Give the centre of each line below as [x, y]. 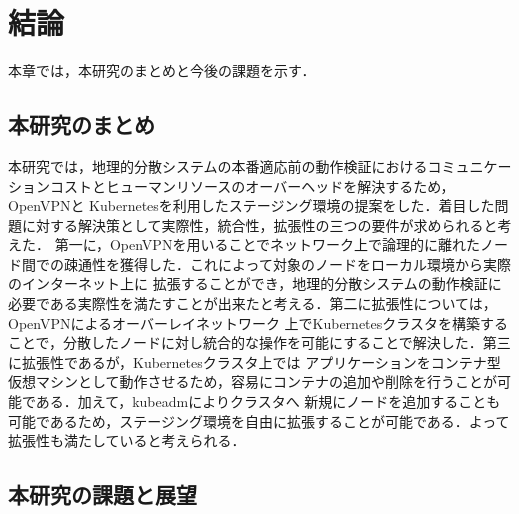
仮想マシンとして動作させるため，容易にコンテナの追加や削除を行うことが [252, 381]
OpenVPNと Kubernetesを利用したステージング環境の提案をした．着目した [251, 205]
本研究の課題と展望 [102, 494]
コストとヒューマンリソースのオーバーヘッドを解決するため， [252, 185]
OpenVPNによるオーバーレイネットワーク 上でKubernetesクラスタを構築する [258, 322]
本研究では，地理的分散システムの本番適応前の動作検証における [218, 165]
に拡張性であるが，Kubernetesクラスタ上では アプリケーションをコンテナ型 [254, 361]
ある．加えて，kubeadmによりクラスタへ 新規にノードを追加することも [268, 401]
